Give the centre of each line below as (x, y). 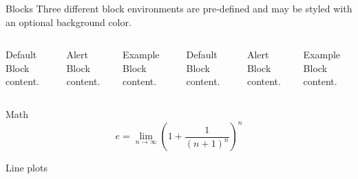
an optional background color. (69, 22)
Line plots (27, 168)
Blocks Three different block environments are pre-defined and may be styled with (179, 8)
